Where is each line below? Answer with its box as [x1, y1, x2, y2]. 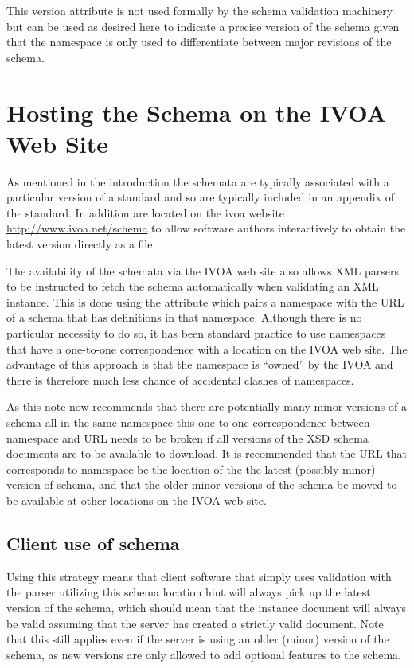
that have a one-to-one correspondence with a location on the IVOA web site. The [6, 340, 408, 357]
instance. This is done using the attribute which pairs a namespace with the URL [6, 293, 404, 310]
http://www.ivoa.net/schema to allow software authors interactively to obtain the [6, 220, 406, 236]
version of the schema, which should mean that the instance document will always [6, 599, 407, 615]
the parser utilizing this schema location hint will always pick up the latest [6, 584, 371, 600]
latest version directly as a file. [6, 236, 156, 252]
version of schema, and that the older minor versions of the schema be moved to [6, 476, 397, 493]
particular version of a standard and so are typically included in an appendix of [6, 189, 395, 205]
